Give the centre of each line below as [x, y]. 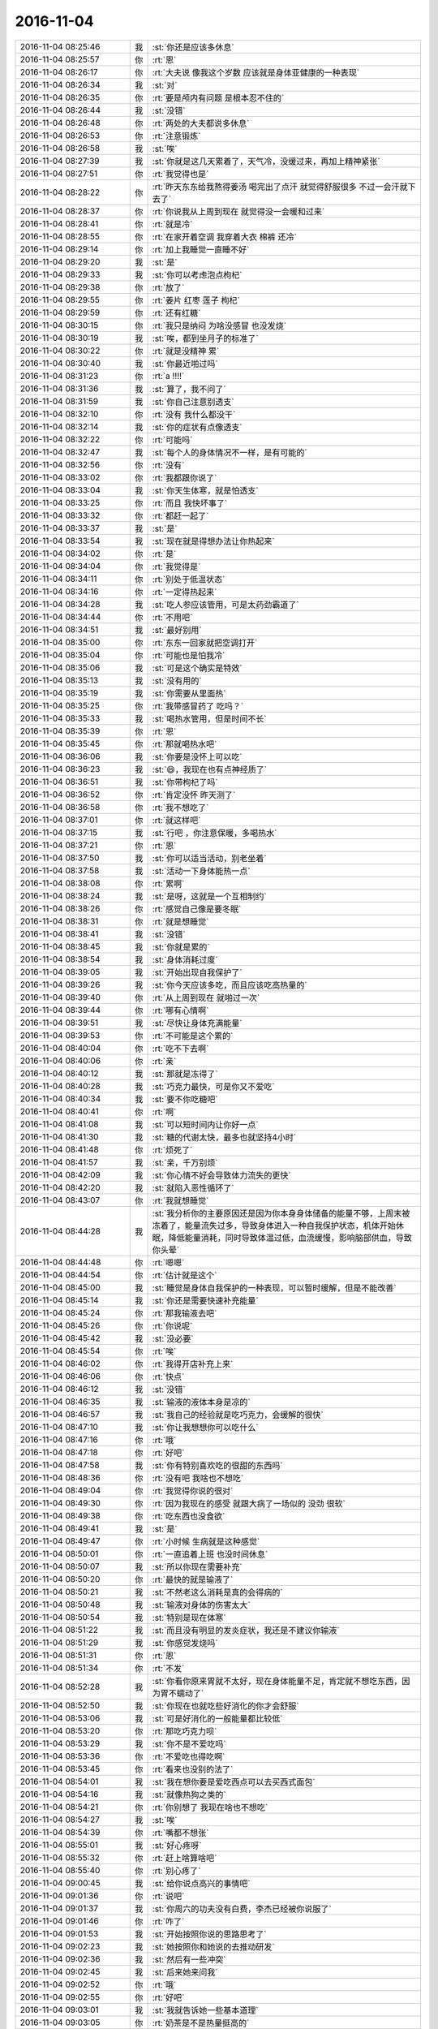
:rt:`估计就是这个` [185, 1275]
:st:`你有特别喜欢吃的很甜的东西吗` [217, 1465]
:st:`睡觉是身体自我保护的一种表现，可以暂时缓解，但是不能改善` [274, 1288]
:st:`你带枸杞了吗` [185, 782]
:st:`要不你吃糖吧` [185, 1099]
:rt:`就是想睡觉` [180, 921]
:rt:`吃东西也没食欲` [189, 1516]
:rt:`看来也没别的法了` [193, 1769]
